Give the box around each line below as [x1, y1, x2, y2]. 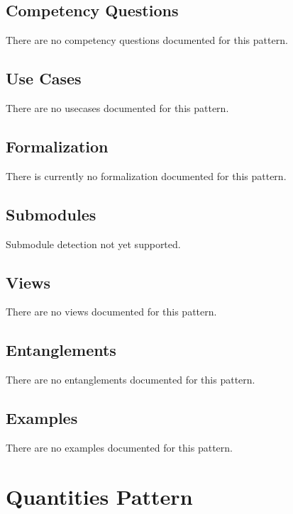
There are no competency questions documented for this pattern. [6, 33, 288, 48]
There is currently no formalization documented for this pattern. [6, 168, 287, 183]
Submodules [6, 203, 96, 225]
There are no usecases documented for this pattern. [6, 101, 229, 115]
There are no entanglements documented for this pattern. [6, 372, 255, 387]
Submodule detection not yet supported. [6, 236, 181, 251]
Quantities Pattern [6, 481, 193, 510]
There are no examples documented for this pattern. [6, 440, 233, 454]
